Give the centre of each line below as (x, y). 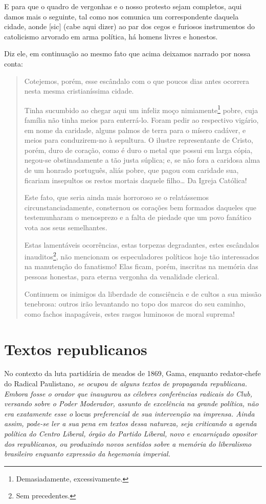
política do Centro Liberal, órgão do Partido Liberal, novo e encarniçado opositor (131, 434)
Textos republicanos (76, 349)
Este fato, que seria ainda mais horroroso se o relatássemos (117, 197)
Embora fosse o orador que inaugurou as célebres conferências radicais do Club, (128, 393)
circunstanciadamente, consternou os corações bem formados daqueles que (140, 207)
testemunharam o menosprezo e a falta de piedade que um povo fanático (138, 217)
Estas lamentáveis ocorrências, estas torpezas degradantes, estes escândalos (142, 244)
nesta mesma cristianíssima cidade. (79, 91)
